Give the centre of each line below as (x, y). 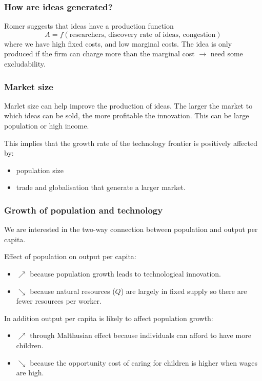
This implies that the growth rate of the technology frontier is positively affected (131, 143)
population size (40, 170)
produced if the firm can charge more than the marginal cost (99, 54)
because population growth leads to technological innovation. (125, 273)
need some (227, 54)
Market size (29, 86)
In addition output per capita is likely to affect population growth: (109, 318)
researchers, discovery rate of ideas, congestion (143, 35)
